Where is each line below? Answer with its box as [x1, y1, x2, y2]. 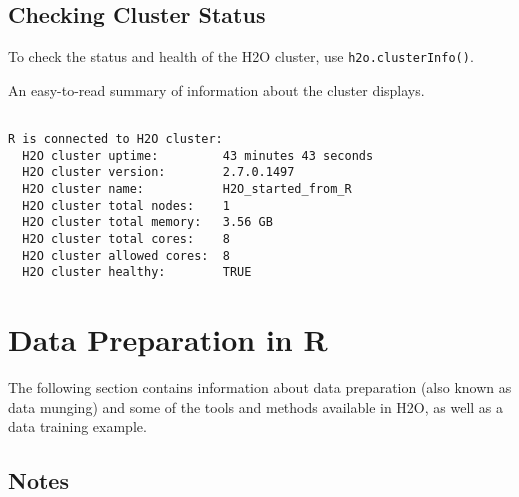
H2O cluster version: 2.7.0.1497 [22, 165, 295, 180]
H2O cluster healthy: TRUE [22, 265, 252, 280]
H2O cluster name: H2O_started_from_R [22, 182, 352, 197]
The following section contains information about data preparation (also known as [8, 377, 512, 398]
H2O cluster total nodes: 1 [22, 198, 230, 213]
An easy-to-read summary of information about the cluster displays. [8, 79, 425, 100]
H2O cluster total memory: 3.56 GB [22, 215, 273, 230]
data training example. [8, 416, 147, 437]
